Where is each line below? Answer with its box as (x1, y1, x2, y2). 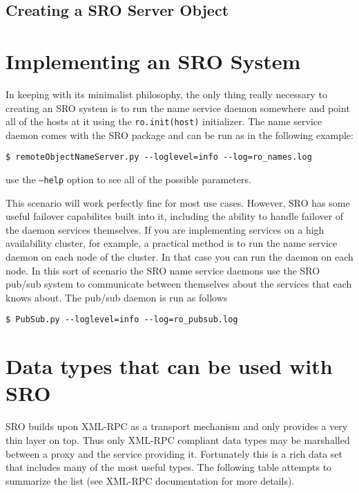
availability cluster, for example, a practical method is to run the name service (6, 236, 338, 250)
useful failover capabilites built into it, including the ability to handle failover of (6, 209, 344, 223)
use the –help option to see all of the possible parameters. (6, 172, 251, 186)
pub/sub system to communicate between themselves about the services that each (6, 277, 352, 291)
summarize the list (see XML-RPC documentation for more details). (6, 473, 295, 487)
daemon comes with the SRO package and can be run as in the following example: (6, 127, 353, 142)
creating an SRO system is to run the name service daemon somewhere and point (6, 100, 350, 115)
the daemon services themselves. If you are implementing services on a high (6, 222, 324, 236)
